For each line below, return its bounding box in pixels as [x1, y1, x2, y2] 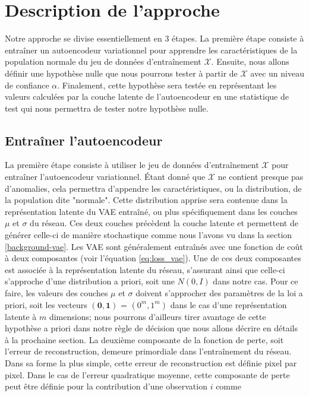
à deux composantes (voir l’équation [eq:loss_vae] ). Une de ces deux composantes [5, 252, 301, 264]
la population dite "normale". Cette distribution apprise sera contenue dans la [5, 194, 288, 206]
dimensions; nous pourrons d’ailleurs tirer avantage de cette [49, 310, 266, 322]
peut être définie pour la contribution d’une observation [5, 380, 207, 392]
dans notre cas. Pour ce [213, 275, 298, 287]
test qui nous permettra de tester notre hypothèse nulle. [5, 102, 209, 114]
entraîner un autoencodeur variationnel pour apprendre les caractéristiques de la [5, 43, 298, 56]
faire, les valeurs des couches [5, 287, 108, 299]
